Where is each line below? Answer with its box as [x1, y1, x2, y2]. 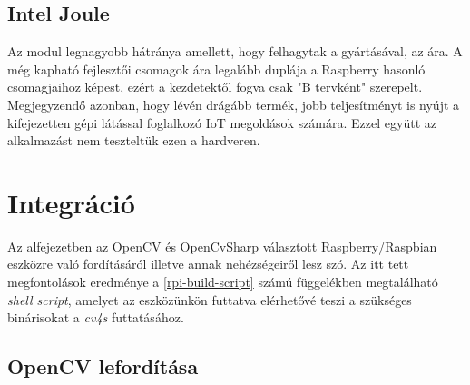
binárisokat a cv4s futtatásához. [7, 308, 184, 327]
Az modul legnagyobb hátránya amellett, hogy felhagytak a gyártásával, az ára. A [7, 42, 463, 61]
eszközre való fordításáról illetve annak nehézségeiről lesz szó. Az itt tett [7, 254, 409, 273]
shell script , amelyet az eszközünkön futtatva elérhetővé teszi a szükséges [7, 290, 412, 309]
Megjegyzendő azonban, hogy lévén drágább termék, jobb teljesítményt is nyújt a [7, 94, 460, 114]
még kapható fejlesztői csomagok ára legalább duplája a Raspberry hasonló [7, 59, 426, 78]
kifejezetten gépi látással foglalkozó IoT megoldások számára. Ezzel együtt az [7, 113, 436, 132]
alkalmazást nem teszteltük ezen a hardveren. [7, 131, 260, 150]
